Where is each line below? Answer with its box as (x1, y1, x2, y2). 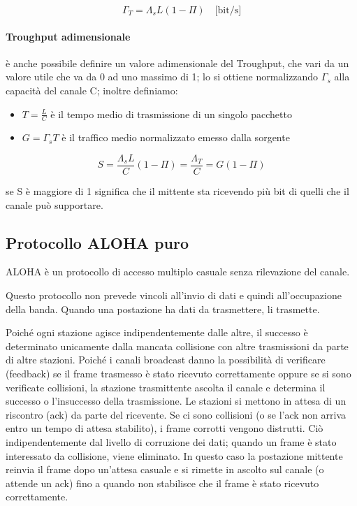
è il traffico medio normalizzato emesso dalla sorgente (61, 130, 290, 145)
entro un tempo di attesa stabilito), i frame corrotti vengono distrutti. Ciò (6, 421, 323, 435)
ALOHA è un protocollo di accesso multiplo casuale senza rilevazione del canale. (6, 264, 350, 279)
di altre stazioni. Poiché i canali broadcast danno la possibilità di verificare (6, 352, 326, 367)
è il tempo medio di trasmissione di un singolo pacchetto (50, 106, 292, 121)
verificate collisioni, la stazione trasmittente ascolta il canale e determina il (6, 379, 326, 394)
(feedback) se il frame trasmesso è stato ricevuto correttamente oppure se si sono (6, 366, 351, 381)
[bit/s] (214, 6, 242, 15)
